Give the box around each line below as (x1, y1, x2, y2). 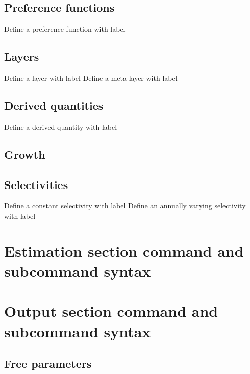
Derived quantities (4, 97, 104, 113)
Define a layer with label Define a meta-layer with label (4, 73, 178, 83)
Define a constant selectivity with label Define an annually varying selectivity (4, 200, 246, 211)
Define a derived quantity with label (4, 121, 117, 132)
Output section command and (4, 300, 218, 321)
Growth (4, 146, 45, 162)
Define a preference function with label (4, 24, 126, 34)
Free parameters (4, 356, 92, 371)
